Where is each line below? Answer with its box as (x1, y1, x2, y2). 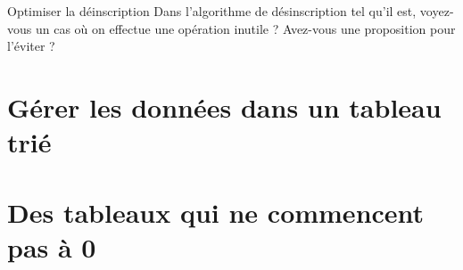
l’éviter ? (7, 37, 55, 55)
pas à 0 (7, 228, 96, 265)
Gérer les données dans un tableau (7, 88, 442, 125)
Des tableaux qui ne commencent (7, 193, 425, 230)
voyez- (419, 2, 454, 20)
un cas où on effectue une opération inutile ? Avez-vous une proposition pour (35, 19, 456, 37)
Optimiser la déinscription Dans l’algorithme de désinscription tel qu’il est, (7, 2, 417, 20)
